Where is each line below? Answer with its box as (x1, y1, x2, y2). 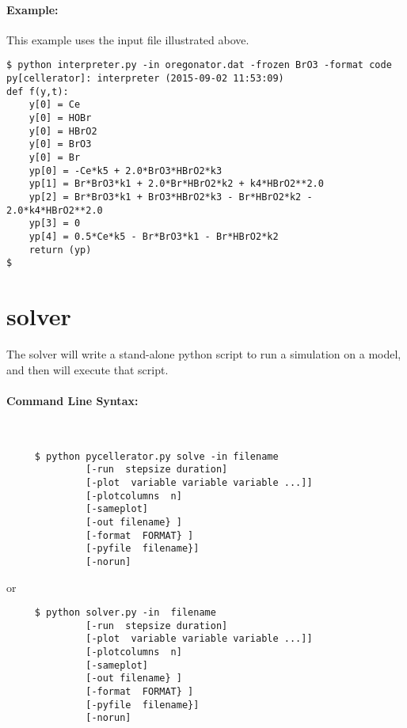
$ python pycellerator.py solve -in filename (34, 450, 279, 462)
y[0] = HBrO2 (29, 125, 97, 137)
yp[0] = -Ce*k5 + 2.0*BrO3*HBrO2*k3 (29, 165, 223, 176)
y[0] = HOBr (29, 112, 92, 124)
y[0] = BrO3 (29, 138, 92, 150)
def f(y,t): (6, 85, 69, 97)
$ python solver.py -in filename (34, 607, 216, 619)
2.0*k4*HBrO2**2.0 (6, 204, 103, 216)
